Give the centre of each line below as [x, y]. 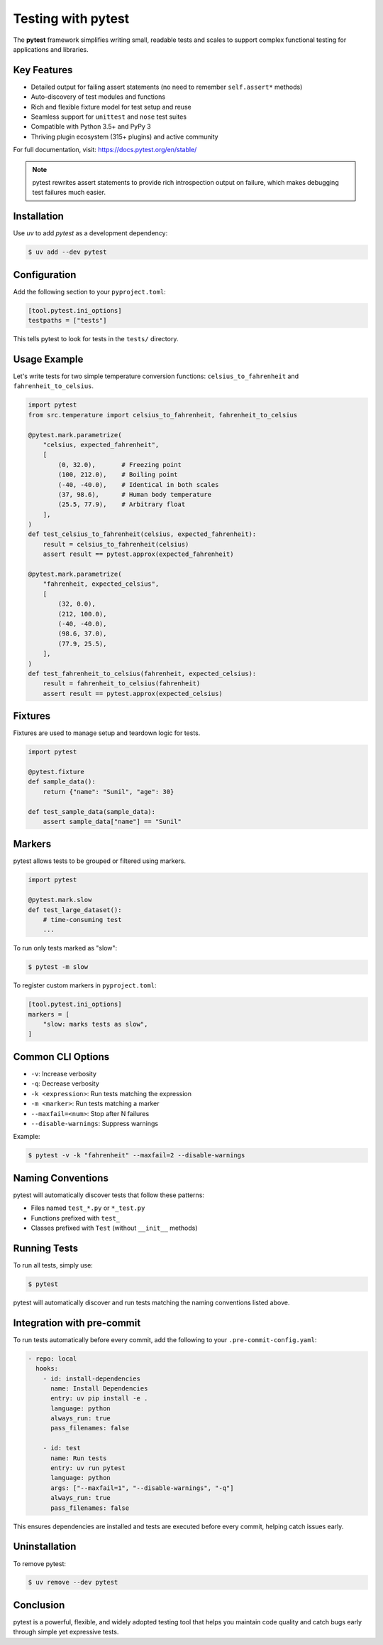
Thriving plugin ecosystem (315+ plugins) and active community [125, 136]
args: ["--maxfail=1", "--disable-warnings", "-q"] [142, 1488]
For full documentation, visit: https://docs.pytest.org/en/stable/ [105, 150]
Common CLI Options [61, 1057]
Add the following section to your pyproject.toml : [89, 291]
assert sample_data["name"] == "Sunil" [112, 821]
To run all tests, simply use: [53, 1265]
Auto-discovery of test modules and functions [98, 97]
